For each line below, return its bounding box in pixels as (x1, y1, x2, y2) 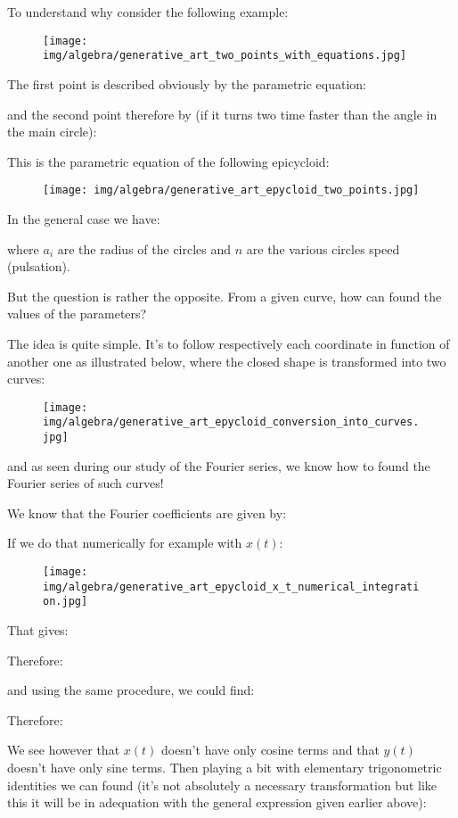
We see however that (7, 740, 120, 759)
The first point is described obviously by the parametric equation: (7, 74, 366, 93)
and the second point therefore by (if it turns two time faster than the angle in (7, 104, 438, 123)
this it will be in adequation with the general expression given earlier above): (7, 793, 427, 812)
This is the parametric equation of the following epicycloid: (7, 152, 330, 170)
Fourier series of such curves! (7, 474, 164, 492)
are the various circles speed (246, 239, 400, 258)
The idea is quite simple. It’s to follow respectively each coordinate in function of (7, 334, 450, 352)
